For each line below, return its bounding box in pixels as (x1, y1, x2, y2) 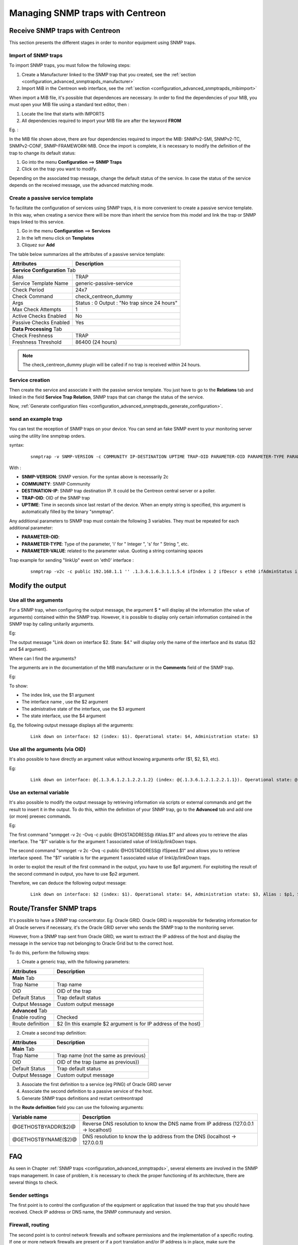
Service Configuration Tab (12, 266, 76, 273)
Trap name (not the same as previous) (56, 1052, 146, 1059)
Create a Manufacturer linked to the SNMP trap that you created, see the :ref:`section (21, 71, 196, 77)
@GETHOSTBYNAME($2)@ (12, 1136, 77, 1143)
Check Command (12, 293, 53, 300)
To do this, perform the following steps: (9, 949, 90, 956)
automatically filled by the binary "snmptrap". (21, 508, 114, 515)
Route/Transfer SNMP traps (9, 904, 97, 913)
